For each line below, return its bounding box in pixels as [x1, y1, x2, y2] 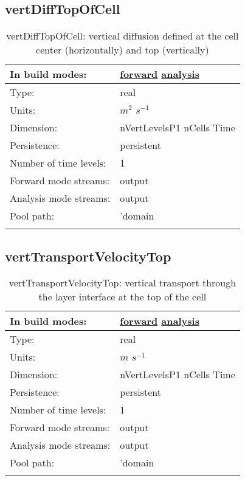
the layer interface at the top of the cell [38, 289, 207, 304]
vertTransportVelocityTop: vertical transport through [9, 275, 236, 290]
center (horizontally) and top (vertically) [36, 43, 209, 57]
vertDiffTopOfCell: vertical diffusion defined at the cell [6, 29, 239, 43]
